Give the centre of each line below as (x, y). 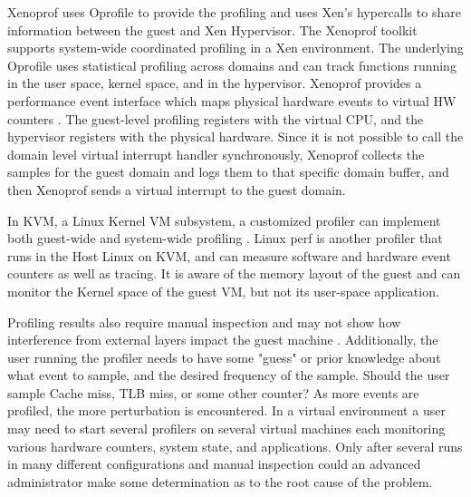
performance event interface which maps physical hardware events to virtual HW (232, 100)
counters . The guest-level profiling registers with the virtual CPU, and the (216, 118)
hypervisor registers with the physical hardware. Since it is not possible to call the (235, 136)
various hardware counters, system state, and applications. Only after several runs (235, 446)
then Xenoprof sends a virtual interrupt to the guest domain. (177, 189)
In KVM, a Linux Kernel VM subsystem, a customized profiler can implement (224, 220)
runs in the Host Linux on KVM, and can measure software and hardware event (229, 255)
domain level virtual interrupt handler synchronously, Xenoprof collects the (216, 154)
